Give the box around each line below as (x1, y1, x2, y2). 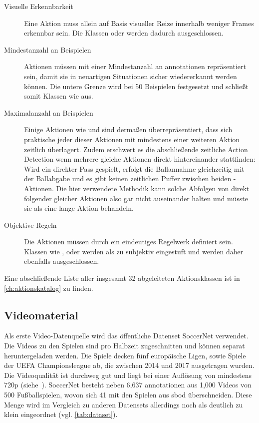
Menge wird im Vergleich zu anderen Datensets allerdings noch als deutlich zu (4, 399, 243, 409)
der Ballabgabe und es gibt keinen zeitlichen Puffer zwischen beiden (24, 173, 232, 184)
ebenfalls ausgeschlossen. (24, 256, 99, 266)
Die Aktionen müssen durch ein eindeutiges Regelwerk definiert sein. (24, 236, 233, 247)
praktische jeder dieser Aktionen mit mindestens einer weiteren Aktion (24, 134, 240, 144)
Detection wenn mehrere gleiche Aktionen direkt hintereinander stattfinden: (24, 154, 256, 164)
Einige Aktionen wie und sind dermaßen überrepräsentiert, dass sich (24, 124, 233, 135)
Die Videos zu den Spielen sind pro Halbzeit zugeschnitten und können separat (4, 340, 245, 351)
